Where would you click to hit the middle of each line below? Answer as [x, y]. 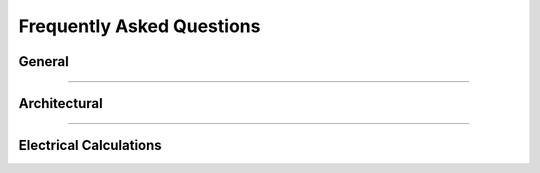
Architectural [61, 103]
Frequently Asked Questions [139, 26]
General [44, 61]
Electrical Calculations [90, 145]
